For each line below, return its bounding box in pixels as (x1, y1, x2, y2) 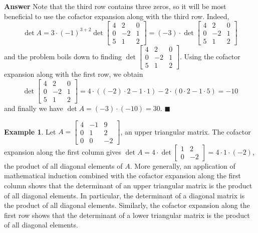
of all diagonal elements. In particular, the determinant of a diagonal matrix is (4, 190, 245, 200)
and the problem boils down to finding (4, 51, 122, 61)
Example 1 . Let (4, 126, 56, 137)
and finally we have (4, 103, 63, 113)
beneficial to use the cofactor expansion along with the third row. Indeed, (4, 11, 229, 21)
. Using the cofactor (180, 51, 240, 61)
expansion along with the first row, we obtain (4, 69, 143, 79)
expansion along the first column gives (4, 146, 121, 157)
